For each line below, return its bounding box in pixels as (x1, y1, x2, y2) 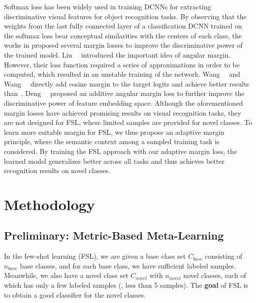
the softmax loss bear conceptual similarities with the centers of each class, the (4, 30, 242, 40)
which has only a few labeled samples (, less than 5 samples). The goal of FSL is (4, 280, 249, 290)
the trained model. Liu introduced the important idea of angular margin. (4, 49, 231, 60)
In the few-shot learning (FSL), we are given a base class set (4, 251, 186, 261)
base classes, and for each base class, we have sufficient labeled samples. (20, 260, 236, 271)
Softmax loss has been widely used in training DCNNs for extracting (4, 1, 211, 11)
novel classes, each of (183, 270, 246, 280)
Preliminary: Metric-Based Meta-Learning (4, 228, 224, 243)
